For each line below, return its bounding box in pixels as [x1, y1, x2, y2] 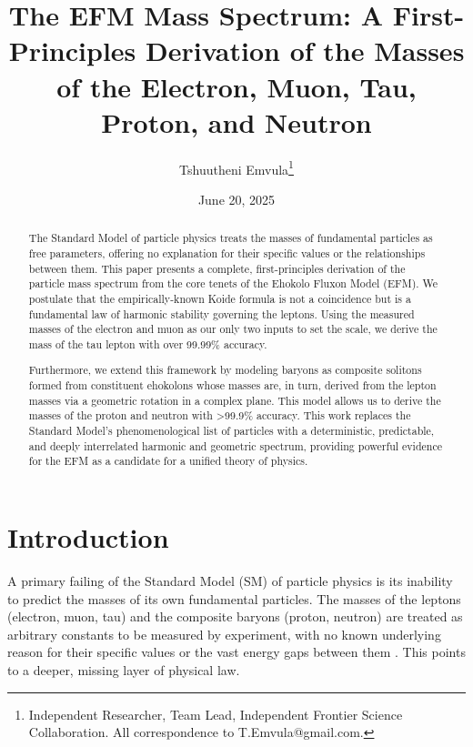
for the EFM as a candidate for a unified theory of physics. [28, 453, 308, 469]
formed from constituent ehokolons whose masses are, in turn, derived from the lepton [28, 378, 437, 393]
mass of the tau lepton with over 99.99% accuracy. [28, 336, 267, 351]
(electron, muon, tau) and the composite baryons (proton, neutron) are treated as [7, 607, 463, 626]
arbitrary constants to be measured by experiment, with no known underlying [7, 624, 441, 643]
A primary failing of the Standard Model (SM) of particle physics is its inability [7, 571, 453, 590]
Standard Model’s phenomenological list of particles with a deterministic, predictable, [28, 423, 435, 439]
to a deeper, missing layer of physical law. [7, 660, 240, 679]
